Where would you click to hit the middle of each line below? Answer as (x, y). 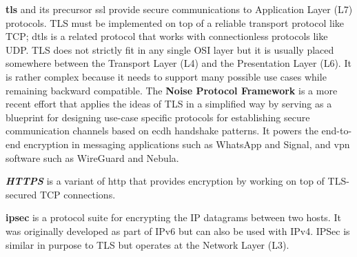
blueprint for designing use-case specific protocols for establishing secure (158, 117)
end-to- (337, 131)
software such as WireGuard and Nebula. (92, 157)
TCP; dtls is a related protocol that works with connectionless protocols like (167, 36)
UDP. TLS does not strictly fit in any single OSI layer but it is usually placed (170, 49)
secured (21, 194)
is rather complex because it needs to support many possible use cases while (166, 76)
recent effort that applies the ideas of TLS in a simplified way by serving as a (169, 104)
